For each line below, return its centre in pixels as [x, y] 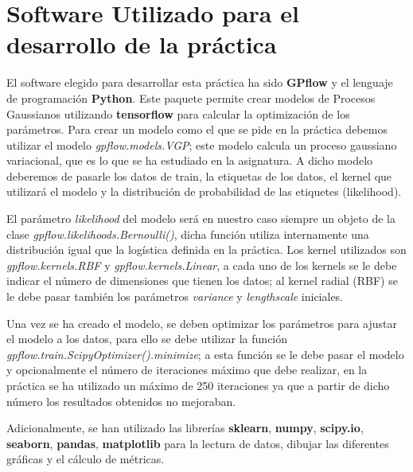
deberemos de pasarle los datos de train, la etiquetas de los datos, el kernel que [199, 176]
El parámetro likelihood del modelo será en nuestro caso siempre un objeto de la [201, 218]
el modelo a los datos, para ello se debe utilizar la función [147, 339]
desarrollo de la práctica [142, 44]
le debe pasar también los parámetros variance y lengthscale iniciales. [175, 296]
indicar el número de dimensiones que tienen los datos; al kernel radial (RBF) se [202, 281]
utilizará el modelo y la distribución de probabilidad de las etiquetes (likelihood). [204, 191]
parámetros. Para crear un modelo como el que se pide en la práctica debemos [197, 129]
